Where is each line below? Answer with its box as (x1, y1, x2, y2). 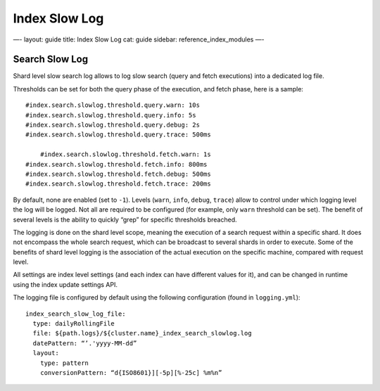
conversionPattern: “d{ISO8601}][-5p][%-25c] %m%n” (39, 369, 222, 376)
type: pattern (39, 359, 89, 367)
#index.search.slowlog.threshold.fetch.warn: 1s (39, 150, 211, 158)
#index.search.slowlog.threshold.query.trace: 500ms (25, 131, 211, 139)
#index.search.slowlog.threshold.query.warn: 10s (25, 101, 201, 109)
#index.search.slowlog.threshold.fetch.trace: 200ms (25, 180, 211, 188)
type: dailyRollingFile (32, 320, 115, 328)
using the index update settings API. (13, 280, 118, 288)
